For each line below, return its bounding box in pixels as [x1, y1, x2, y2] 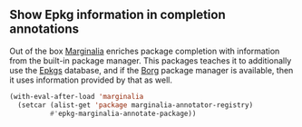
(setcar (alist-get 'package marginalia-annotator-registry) [17, 100, 254, 110]
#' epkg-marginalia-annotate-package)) [49, 109, 197, 118]
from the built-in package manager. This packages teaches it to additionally [9, 54, 292, 66]
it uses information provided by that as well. [9, 74, 173, 85]
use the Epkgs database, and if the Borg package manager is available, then [9, 64, 294, 75]
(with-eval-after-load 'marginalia [9, 92, 144, 101]
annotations [9, 22, 80, 37]
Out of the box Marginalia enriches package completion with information [9, 45, 280, 56]
